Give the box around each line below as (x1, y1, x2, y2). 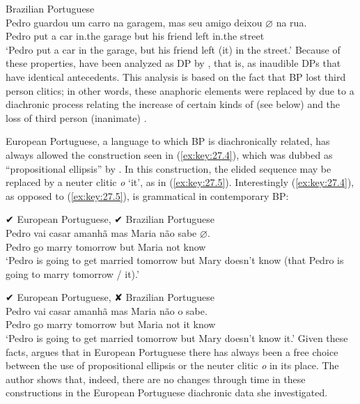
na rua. (276, 15, 307, 29)
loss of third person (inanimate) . (6, 110, 147, 125)
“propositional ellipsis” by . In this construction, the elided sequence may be (6, 161, 331, 176)
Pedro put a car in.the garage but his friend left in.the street (6, 29, 265, 43)
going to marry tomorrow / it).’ (6, 266, 139, 281)
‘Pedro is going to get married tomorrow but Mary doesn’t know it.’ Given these (6, 331, 348, 345)
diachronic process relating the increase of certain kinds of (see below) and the (6, 97, 341, 111)
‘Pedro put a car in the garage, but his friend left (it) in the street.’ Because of (6, 42, 341, 56)
